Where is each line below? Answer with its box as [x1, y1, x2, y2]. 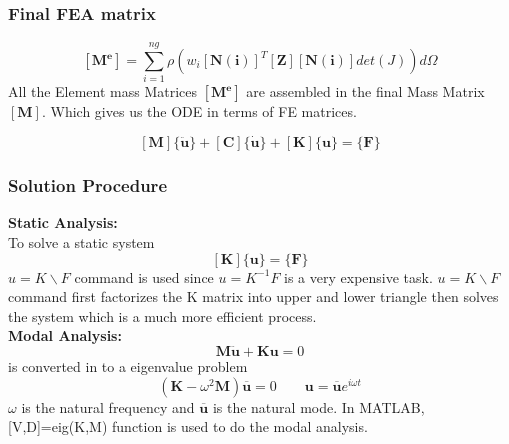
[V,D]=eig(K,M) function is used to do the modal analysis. [8, 416, 368, 437]
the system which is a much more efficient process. [8, 305, 317, 326]
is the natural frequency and [21, 396, 195, 417]
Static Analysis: [8, 212, 118, 233]
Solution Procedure [8, 173, 167, 198]
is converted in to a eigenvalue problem [8, 356, 248, 377]
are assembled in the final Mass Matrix [246, 81, 485, 102]
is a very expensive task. [284, 266, 433, 287]
